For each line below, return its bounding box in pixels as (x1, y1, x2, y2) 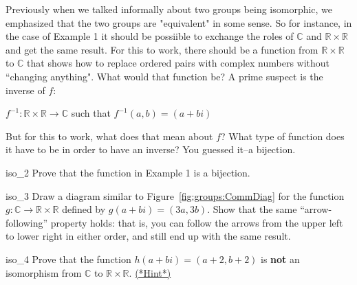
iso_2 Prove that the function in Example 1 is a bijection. (6, 165, 250, 179)
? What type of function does (220, 128, 345, 143)
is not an (261, 251, 300, 266)
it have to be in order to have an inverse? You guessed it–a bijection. (6, 142, 296, 157)
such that (71, 106, 111, 120)
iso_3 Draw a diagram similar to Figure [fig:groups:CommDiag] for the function (6, 188, 345, 203)
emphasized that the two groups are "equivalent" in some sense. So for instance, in (6, 15, 352, 30)
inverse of (6, 82, 45, 97)
